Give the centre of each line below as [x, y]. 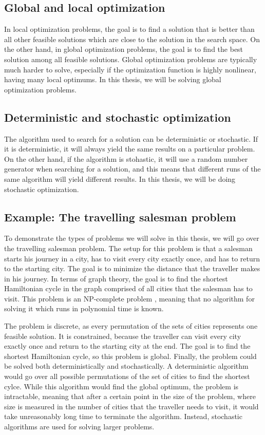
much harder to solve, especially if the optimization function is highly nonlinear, [130, 69]
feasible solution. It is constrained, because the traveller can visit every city [123, 336]
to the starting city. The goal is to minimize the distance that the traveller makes [132, 268]
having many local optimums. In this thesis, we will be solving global [113, 79]
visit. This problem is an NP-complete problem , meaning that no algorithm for [129, 298]
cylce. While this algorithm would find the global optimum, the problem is [121, 386]
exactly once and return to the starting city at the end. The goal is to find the [127, 346]
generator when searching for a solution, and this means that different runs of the [132, 169]
